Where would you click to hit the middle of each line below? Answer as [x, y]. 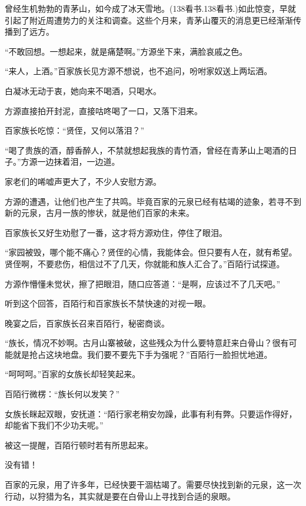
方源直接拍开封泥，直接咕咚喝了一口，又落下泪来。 [104, 110]
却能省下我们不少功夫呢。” [54, 425]
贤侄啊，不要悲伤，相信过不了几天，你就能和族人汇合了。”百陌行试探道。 [145, 263]
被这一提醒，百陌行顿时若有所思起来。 [79, 445]
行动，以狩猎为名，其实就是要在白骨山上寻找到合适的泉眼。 [120, 496]
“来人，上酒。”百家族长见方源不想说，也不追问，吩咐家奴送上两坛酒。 [139, 71]
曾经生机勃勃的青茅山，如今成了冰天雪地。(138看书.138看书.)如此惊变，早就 [150, 8]
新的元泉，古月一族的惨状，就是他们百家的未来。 [99, 213]
